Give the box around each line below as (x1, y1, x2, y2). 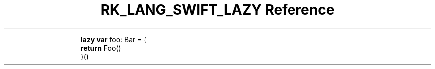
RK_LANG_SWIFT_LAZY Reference (100, 1, 335, 18)
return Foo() (80, 43, 121, 52)
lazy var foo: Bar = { (80, 35, 147, 44)
